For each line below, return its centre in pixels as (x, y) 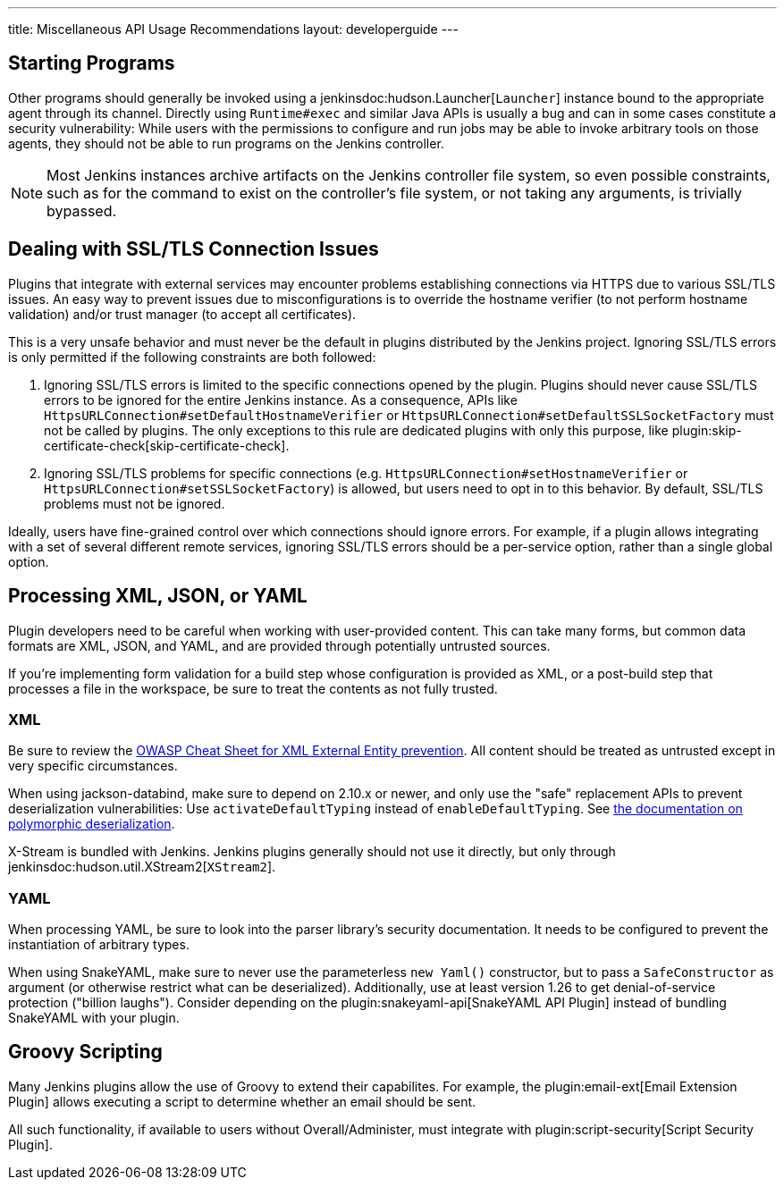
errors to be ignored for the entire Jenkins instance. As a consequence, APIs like (281, 400)
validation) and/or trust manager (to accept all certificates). (182, 314)
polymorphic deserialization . (92, 824)
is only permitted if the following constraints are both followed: (192, 357)
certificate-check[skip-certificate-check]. (167, 445)
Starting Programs (92, 63)
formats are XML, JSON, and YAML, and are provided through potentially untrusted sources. (279, 645)
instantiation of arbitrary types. (99, 945)
